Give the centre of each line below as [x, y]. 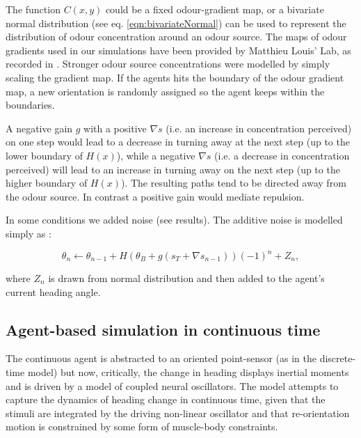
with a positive [115, 128]
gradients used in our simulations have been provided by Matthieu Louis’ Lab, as [178, 50]
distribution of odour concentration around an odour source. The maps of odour [176, 37]
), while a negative [156, 155]
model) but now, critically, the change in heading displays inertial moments [188, 371]
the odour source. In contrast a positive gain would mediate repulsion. [155, 196]
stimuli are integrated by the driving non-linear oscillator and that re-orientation [178, 413]
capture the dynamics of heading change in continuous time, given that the [166, 399]
